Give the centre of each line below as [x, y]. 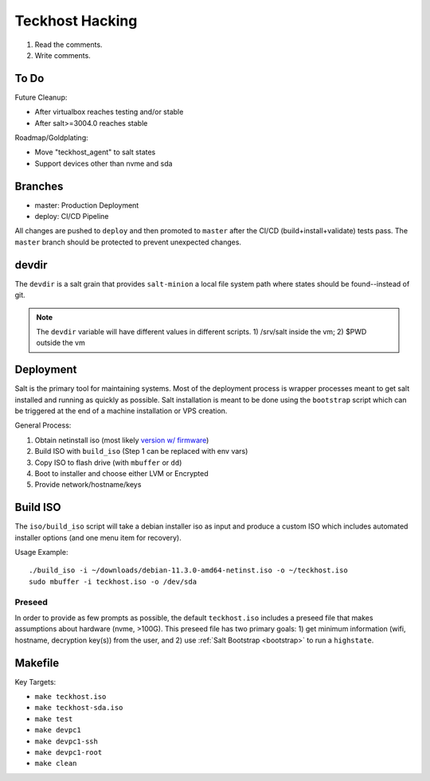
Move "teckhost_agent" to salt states [95, 152]
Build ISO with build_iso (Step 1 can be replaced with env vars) [141, 451]
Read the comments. [68, 45]
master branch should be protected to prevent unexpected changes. [128, 242]
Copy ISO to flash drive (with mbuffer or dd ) [108, 463]
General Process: [43, 425]
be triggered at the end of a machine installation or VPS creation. [121, 411]
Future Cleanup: [41, 97]
